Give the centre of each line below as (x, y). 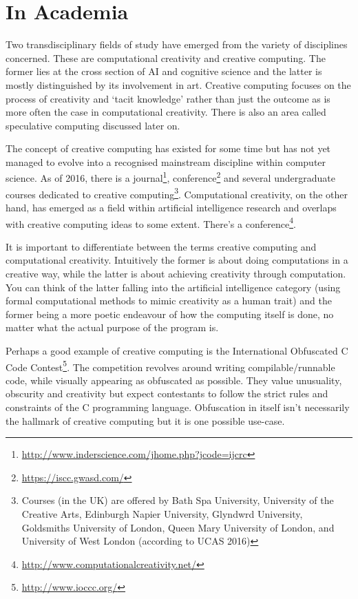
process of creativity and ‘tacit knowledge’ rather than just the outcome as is (168, 98)
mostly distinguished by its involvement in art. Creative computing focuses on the (178, 84)
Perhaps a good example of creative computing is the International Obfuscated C (177, 350)
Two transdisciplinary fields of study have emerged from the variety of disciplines (177, 44)
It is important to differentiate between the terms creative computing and (161, 246)
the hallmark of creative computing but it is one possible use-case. (145, 420)
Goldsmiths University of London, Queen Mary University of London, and (178, 527)
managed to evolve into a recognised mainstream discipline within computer (166, 161)
